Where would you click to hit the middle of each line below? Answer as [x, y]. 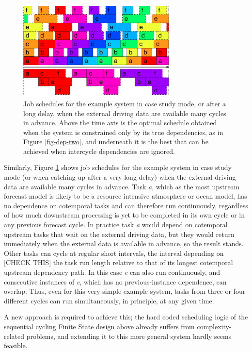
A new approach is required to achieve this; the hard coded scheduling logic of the [126, 317]
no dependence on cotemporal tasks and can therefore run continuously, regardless [126, 205]
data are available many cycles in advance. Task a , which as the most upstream [122, 186]
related [14, 336]
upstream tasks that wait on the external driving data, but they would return [119, 234]
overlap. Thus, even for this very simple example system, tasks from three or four [125, 291]
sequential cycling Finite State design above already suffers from [99, 326]
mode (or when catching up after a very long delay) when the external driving [120, 177]
